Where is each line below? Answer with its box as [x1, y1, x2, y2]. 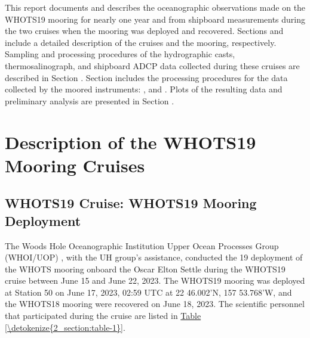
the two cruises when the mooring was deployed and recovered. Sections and [5, 24, 284, 37]
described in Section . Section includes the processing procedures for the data [5, 71, 288, 83]
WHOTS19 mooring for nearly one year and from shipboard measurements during [5, 13, 306, 25]
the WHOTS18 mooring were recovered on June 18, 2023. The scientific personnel [5, 297, 305, 310]
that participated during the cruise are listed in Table [5, 309, 201, 322]
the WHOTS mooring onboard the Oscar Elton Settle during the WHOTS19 [5, 262, 286, 275]
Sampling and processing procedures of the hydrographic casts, [5, 48, 235, 60]
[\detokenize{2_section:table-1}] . [5, 321, 125, 333]
